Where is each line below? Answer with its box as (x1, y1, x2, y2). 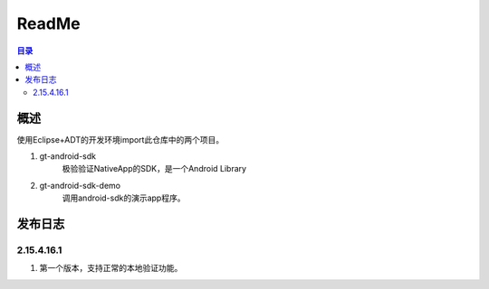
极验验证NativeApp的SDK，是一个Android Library (62, 163, 247, 174)
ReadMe (16, 14, 81, 33)
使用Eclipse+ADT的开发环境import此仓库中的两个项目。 (16, 134, 225, 144)
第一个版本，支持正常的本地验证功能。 (39, 263, 183, 274)
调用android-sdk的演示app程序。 (62, 192, 186, 203)
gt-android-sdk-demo (39, 180, 121, 191)
